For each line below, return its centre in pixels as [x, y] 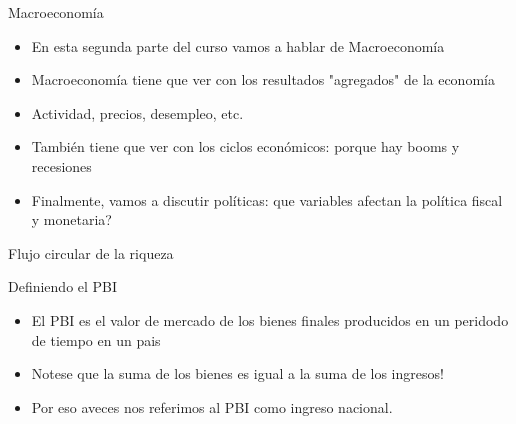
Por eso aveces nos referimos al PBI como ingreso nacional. [212, 406]
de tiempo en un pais [96, 339]
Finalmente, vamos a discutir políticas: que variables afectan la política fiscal [267, 199]
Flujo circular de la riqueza [91, 252]
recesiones [61, 165]
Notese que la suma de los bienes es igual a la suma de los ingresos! [237, 373]
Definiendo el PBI [63, 286]
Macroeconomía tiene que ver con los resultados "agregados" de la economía [263, 79]
